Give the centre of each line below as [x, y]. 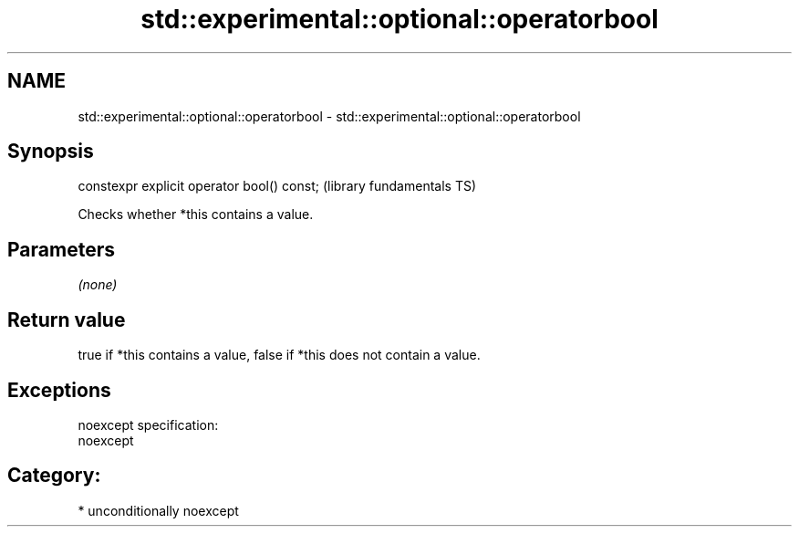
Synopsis [51, 152]
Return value [67, 319]
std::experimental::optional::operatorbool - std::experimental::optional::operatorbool [329, 116]
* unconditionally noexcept [158, 510]
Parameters [61, 249]
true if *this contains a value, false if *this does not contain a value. [279, 355]
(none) [98, 285]
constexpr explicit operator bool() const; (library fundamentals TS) [277, 186]
